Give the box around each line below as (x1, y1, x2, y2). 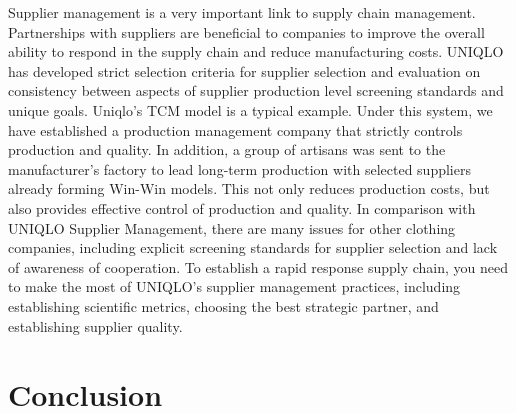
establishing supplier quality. (8, 315, 183, 336)
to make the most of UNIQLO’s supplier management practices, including (8, 276, 461, 297)
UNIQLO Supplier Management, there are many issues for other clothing (8, 217, 456, 238)
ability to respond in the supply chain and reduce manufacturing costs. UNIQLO (8, 41, 504, 62)
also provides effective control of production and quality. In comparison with (8, 197, 476, 218)
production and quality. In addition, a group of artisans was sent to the (8, 139, 446, 160)
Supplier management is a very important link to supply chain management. (8, 2, 476, 22)
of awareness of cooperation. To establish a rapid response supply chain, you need (8, 256, 509, 277)
